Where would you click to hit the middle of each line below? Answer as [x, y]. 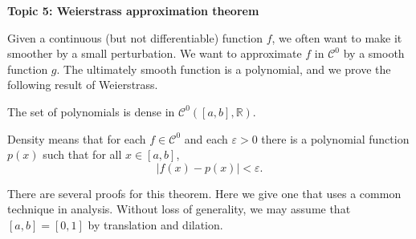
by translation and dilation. [155, 224]
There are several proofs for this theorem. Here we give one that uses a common [204, 193]
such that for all [82, 154]
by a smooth [374, 53]
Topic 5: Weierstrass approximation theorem [133, 10]
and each [206, 138]
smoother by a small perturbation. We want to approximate [155, 53]
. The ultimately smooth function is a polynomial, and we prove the [224, 69]
